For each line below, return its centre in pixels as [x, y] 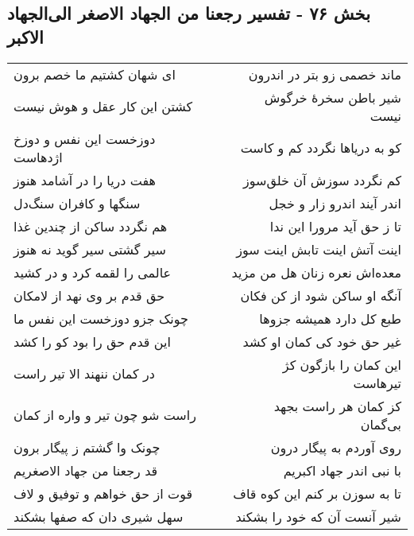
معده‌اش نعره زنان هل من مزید [316, 272]
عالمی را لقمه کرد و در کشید [93, 272]
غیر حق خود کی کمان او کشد [322, 341]
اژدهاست [38, 157]
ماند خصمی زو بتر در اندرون [325, 74]
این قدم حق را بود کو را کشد [92, 341]
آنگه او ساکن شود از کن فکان [321, 295]
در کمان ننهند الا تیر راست [84, 374]
